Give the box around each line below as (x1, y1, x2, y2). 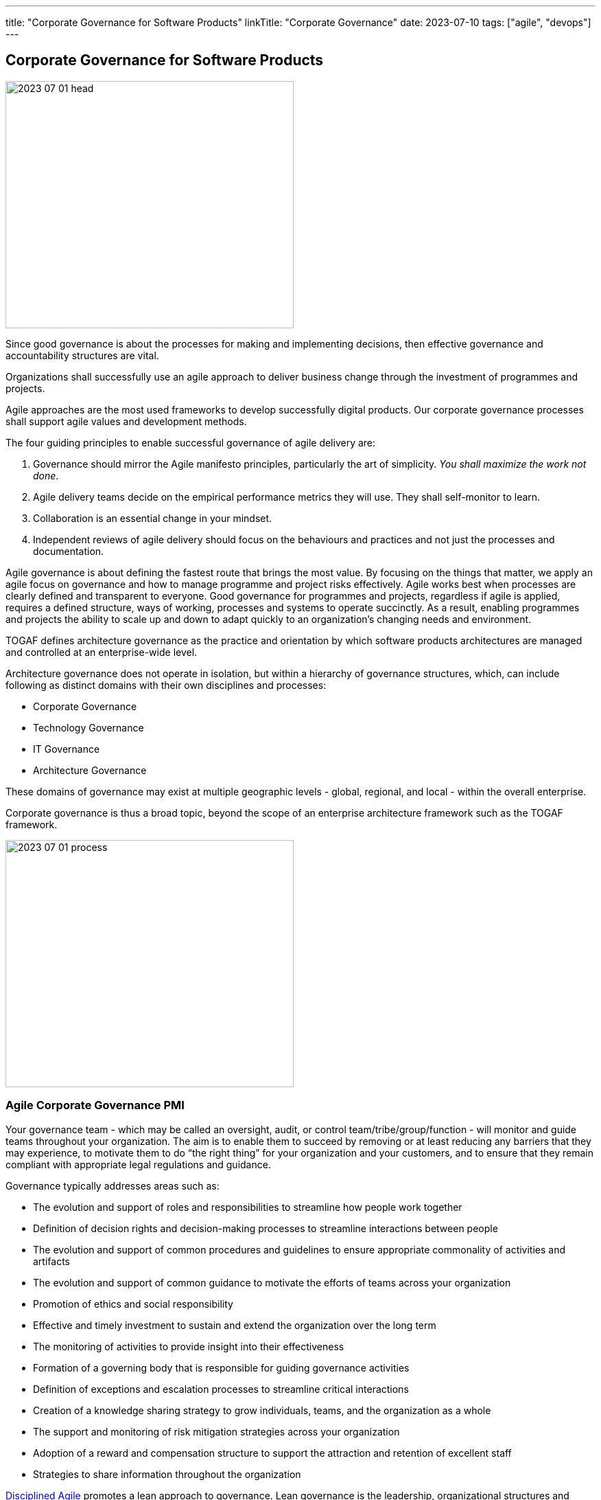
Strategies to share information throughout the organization (33, 1468, 301, 1480)
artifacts (33, 1255, 70, 1267)
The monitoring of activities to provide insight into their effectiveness (33, 1340, 344, 1352)
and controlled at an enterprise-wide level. (5, 646, 198, 658)
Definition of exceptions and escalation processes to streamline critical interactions (33, 1383, 409, 1395)
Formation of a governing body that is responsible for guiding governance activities (33, 1361, 410, 1374)
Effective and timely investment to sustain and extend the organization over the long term (33, 1319, 436, 1331)
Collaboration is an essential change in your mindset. (33, 512, 272, 524)
